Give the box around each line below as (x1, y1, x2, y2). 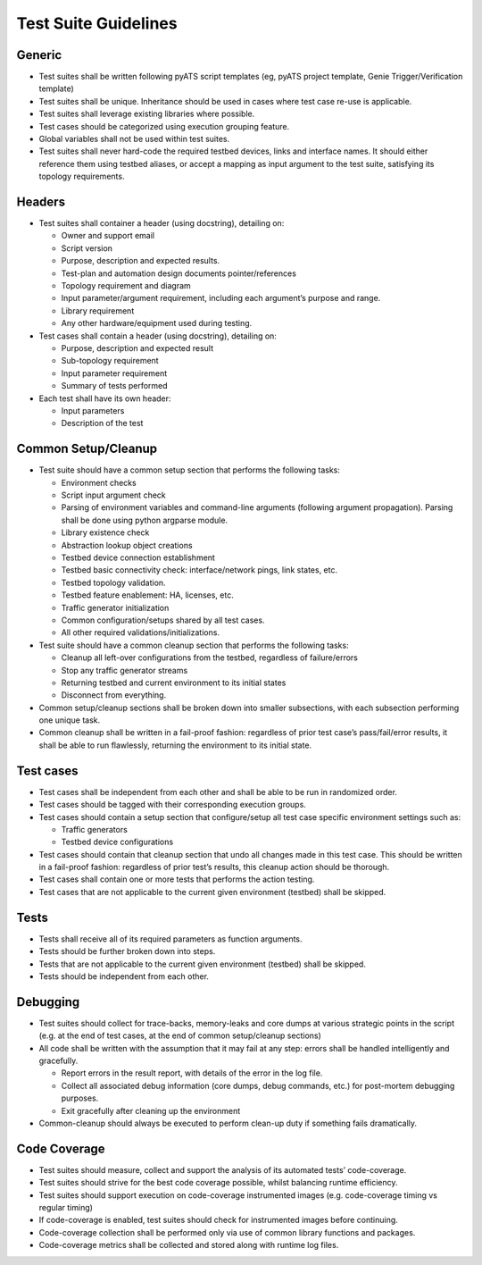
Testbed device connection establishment (61, 552, 216, 563)
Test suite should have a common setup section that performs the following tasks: (38, 465, 341, 475)
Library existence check (61, 527, 150, 538)
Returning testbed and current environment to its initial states (61, 677, 287, 688)
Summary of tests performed (61, 381, 169, 391)
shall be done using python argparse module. (61, 515, 228, 525)
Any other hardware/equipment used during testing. (61, 318, 253, 329)
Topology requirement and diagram (61, 281, 191, 291)
